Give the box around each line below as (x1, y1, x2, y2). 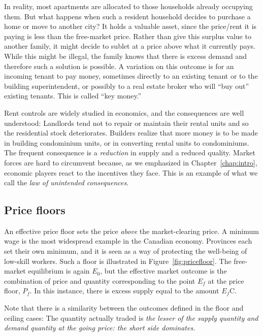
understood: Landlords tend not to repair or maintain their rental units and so (4, 117, 249, 128)
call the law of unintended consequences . (4, 177, 129, 188)
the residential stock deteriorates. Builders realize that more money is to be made (4, 127, 258, 138)
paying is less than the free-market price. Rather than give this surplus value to (4, 30, 251, 41)
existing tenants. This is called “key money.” (4, 90, 142, 101)
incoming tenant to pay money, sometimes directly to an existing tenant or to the (4, 71, 258, 81)
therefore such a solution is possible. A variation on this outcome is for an (4, 60, 234, 71)
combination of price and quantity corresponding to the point (4, 275, 195, 286)
